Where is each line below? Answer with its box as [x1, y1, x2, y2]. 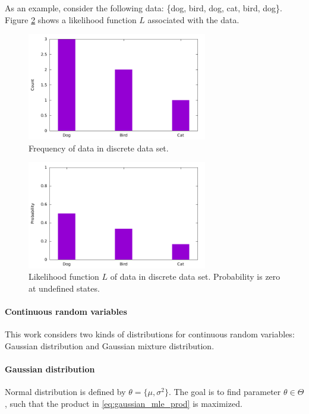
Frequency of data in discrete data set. [29, 141, 169, 154]
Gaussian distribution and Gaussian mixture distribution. [5, 339, 215, 352]
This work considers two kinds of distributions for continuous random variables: [5, 328, 295, 340]
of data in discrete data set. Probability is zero [110, 270, 280, 283]
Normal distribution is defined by [5, 385, 126, 398]
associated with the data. [147, 13, 239, 26]
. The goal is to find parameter [168, 385, 281, 398]
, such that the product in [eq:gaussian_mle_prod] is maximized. [5, 397, 242, 409]
